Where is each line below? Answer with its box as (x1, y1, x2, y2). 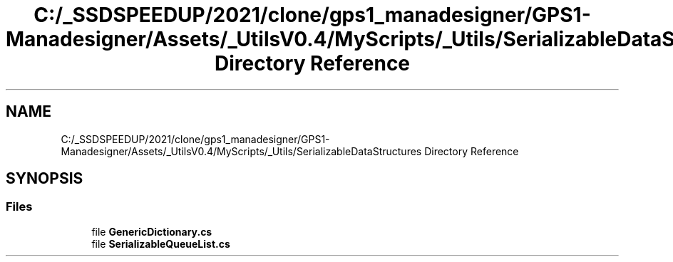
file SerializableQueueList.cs (91, 237, 230, 250)
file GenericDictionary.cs (91, 225, 212, 238)
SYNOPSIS (6, 169, 83, 188)
